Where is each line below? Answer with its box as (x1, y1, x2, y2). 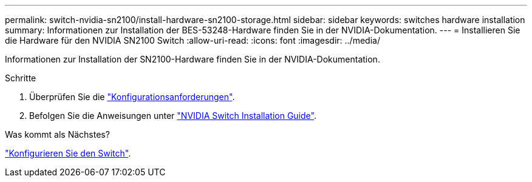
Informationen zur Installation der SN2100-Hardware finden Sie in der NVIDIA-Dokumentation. (5, 54, 380, 64)
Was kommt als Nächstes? (5, 129, 110, 140)
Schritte (5, 73, 36, 83)
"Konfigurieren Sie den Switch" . (5, 148, 131, 158)
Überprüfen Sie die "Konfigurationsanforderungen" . (29, 92, 235, 102)
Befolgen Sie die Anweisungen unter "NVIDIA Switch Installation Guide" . (29, 110, 316, 121)
